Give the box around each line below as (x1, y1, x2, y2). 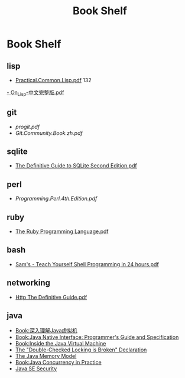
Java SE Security (15, 365, 57, 372)
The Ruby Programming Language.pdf (15, 228, 109, 235)
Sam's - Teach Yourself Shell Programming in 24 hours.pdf (15, 260, 159, 267)
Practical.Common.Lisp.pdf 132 (15, 77, 92, 83)
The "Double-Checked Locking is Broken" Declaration (15, 346, 147, 353)
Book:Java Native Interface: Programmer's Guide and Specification (15, 334, 179, 341)
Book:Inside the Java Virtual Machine (15, 340, 106, 347)
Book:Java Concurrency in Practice (15, 359, 102, 366)
